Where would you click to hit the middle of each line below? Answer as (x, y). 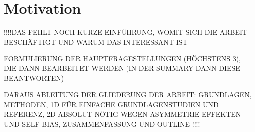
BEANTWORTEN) (34, 78)
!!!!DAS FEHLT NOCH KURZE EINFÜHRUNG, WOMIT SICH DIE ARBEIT (126, 32)
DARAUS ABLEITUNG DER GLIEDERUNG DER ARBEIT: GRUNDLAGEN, (128, 95)
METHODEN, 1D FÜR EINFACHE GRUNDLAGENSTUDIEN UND (111, 104)
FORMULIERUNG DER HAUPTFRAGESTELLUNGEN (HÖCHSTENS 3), (122, 58)
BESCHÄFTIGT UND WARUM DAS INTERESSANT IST (96, 41)
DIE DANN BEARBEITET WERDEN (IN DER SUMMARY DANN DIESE (122, 68)
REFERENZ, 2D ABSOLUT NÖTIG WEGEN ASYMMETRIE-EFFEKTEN (123, 114)
